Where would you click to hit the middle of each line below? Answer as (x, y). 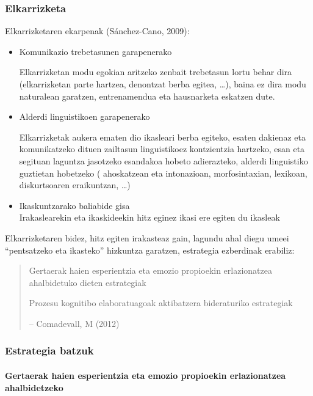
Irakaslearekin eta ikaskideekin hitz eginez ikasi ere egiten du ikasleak (149, 217)
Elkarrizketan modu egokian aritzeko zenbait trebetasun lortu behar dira (156, 72)
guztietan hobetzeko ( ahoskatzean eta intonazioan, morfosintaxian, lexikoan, (163, 173)
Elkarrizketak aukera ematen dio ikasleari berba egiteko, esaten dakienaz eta (162, 137)
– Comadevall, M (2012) (74, 323)
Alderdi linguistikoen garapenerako (85, 116)
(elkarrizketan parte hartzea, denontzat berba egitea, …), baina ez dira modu (163, 84)
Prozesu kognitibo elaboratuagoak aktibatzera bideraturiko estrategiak (161, 303)
